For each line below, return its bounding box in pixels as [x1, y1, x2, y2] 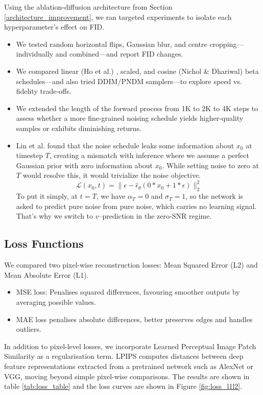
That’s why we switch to [16, 210, 93, 221]
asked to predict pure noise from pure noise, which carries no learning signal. [16, 200, 257, 211]
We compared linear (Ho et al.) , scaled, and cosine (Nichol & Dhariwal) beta [16, 65, 259, 76]
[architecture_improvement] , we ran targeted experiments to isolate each [4, 11, 232, 22]
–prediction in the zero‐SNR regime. [99, 210, 212, 221]
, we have [96, 191, 126, 201]
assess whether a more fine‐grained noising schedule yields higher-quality [16, 113, 244, 123]
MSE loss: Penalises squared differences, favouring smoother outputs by [16, 286, 240, 297]
